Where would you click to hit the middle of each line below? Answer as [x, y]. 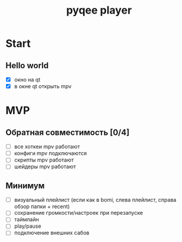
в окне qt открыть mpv [43, 86]
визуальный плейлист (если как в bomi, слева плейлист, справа [95, 200]
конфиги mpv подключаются [50, 153]
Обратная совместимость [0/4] [68, 132]
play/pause [28, 226]
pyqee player [99, 10]
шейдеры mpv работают [45, 167]
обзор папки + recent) [42, 206]
